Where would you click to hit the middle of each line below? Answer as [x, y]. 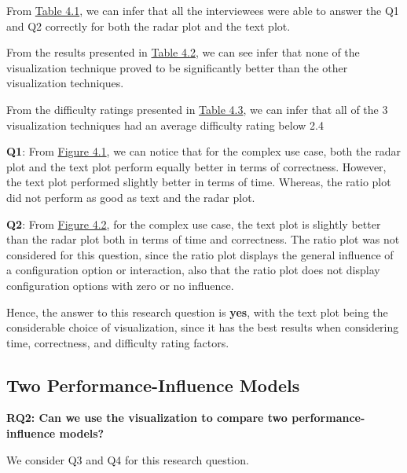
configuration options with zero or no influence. [120, 285]
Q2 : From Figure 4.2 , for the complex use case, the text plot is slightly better [194, 224]
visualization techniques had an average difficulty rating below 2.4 [165, 125]
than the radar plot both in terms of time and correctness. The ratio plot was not [203, 239]
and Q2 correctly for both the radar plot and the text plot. [148, 26]
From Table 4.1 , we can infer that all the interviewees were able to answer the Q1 [203, 10]
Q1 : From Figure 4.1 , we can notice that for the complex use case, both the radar [203, 151]
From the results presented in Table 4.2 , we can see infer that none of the [183, 52]
